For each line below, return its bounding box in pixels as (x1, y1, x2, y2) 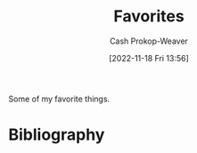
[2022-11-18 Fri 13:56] (109, 52, 189, 63)
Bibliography (8, 125, 105, 145)
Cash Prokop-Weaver (109, 36, 189, 46)
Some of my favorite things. (8, 93, 111, 104)
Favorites (113, 6, 185, 27)
